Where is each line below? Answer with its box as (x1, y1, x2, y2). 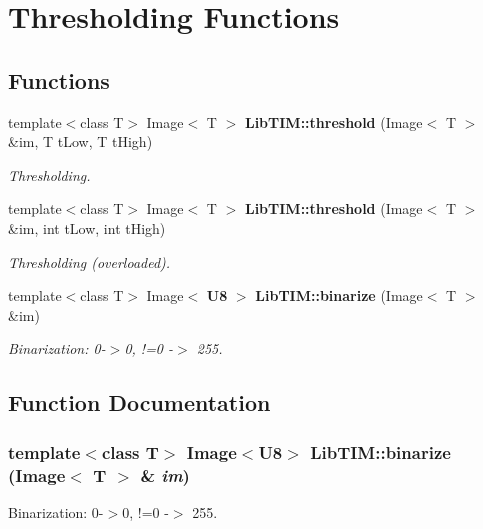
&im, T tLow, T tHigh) (8, 131, 153, 152)
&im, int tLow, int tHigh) (8, 217, 166, 238)
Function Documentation (8, 387, 271, 418)
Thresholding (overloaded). (8, 251, 171, 272)
